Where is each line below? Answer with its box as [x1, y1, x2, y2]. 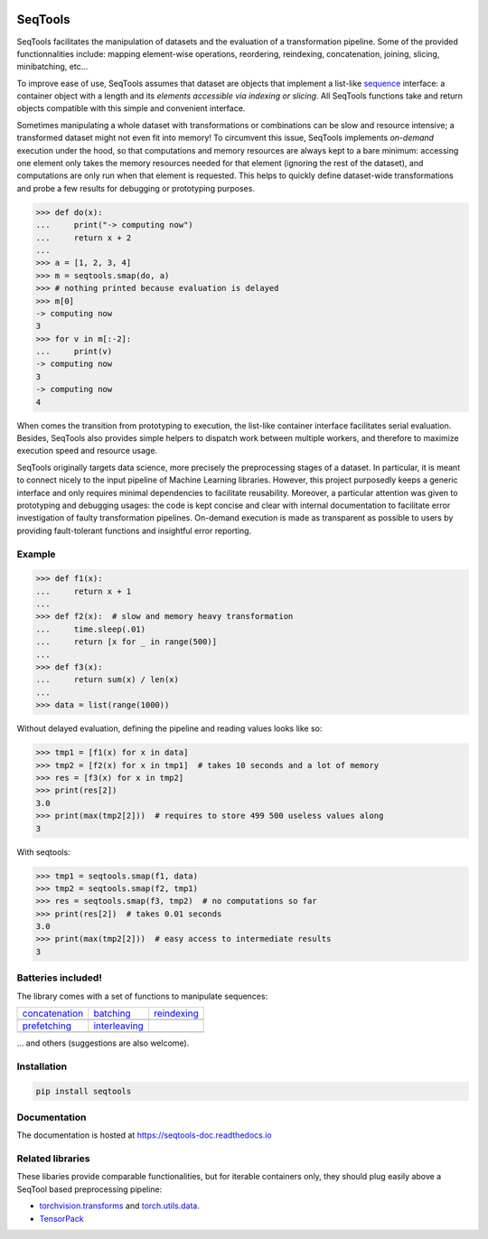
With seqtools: [16, 846, 71, 858]
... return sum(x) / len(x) [35, 674, 180, 685]
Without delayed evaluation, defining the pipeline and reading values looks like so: [16, 723, 323, 734]
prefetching [22, 1019, 72, 1032]
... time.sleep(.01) [35, 624, 146, 634]
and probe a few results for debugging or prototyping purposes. [16, 183, 255, 193]
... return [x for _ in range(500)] [35, 637, 217, 647]
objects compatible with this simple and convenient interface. [16, 103, 246, 114]
